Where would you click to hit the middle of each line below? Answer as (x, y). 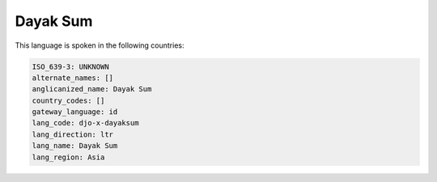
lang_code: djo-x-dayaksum (85, 123)
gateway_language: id (75, 112)
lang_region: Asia (68, 157)
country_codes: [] (68, 100)
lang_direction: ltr (72, 134)
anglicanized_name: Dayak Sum (92, 89)
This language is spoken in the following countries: (100, 45)
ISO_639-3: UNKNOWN (70, 66)
